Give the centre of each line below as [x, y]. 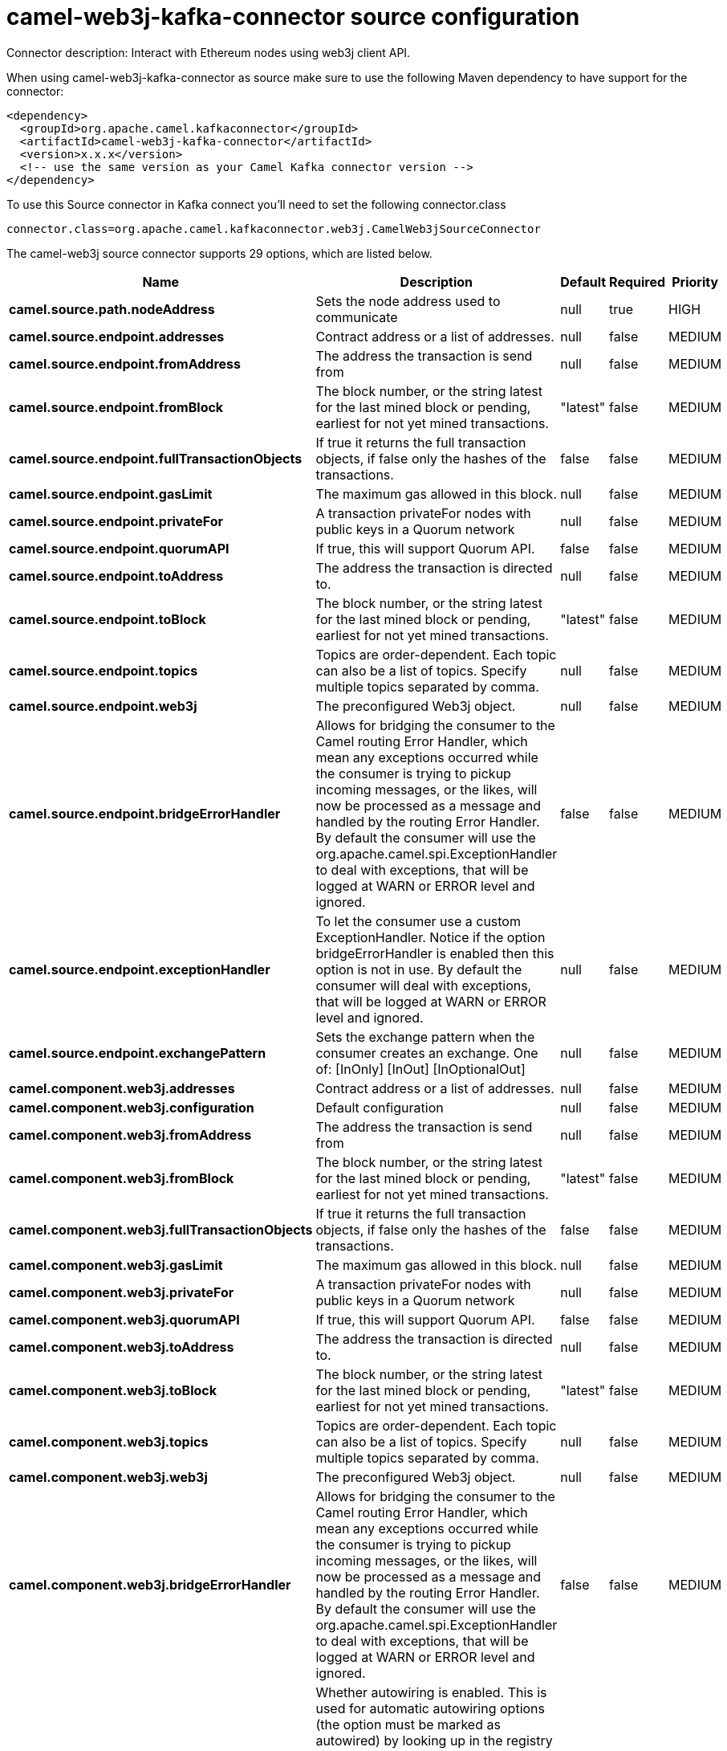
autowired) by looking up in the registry [434, 1740]
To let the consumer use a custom [418, 921]
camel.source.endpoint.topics [104, 670]
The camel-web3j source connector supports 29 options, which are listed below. [219, 253]
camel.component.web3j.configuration [132, 1107]
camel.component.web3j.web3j [108, 1477]
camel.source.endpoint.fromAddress [125, 363]
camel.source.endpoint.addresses [117, 336]
